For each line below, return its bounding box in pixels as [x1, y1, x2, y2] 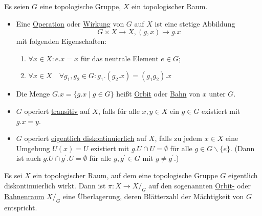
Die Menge [16, 88, 50, 99]
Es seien [4, 1, 30, 11]
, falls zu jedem [155, 133, 202, 143]
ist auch [16, 153, 41, 163]
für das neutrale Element [80, 53, 159, 63]
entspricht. [4, 202, 37, 213]
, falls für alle [98, 105, 140, 116]
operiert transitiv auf [24, 105, 90, 116]
